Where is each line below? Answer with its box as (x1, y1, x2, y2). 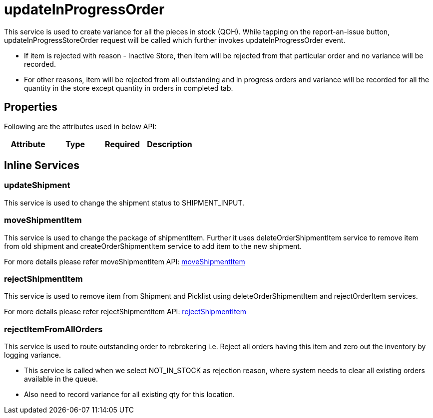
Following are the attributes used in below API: (4, 122, 157, 131)
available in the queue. (24, 375, 98, 384)
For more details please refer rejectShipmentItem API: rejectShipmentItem (4, 307, 247, 316)
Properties (4, 101, 57, 114)
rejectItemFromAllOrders (4, 324, 103, 334)
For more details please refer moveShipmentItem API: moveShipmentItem (4, 257, 245, 266)
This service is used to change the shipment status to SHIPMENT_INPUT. (4, 198, 245, 207)
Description (147, 139, 192, 149)
